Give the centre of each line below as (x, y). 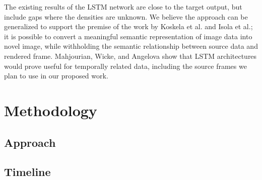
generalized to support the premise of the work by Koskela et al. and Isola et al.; (128, 26)
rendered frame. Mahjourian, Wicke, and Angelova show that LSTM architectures (130, 56)
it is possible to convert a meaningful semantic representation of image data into (128, 36)
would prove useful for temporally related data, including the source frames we (125, 66)
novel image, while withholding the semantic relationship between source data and (131, 46)
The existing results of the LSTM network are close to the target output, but (123, 7)
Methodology (51, 110)
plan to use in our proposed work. (56, 76)
